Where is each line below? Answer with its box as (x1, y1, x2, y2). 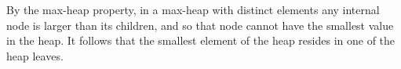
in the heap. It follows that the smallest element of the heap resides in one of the (6, 32, 396, 49)
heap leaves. (6, 47, 64, 64)
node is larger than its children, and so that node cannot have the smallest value (6, 16, 394, 33)
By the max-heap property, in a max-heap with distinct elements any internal (6, 2, 380, 17)
